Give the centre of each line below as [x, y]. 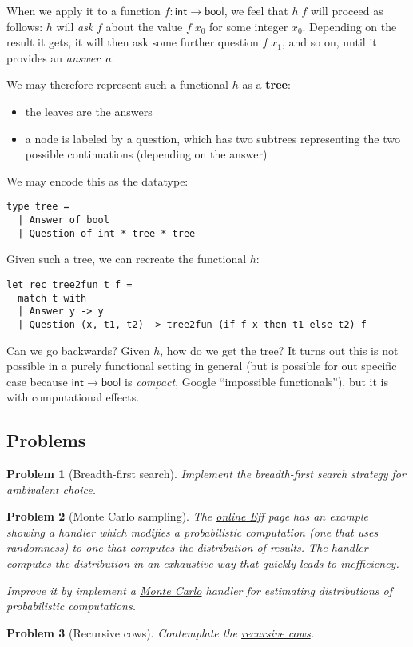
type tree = [38, 207]
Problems [46, 440]
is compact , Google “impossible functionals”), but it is [256, 381]
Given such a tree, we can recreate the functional [127, 259]
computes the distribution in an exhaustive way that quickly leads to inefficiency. [203, 563]
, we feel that [256, 10]
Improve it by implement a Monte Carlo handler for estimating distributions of [200, 590]
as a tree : [266, 84]
